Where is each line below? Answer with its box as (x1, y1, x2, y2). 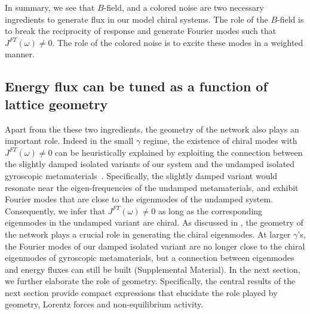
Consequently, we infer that (5, 204, 106, 217)
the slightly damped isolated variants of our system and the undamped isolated (5, 158, 295, 170)
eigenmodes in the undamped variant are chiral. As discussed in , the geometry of (5, 216, 303, 229)
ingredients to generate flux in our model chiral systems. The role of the (5, 13, 268, 25)
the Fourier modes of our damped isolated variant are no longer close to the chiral (5, 239, 305, 252)
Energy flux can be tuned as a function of (5, 77, 268, 96)
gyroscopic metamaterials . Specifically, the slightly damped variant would (5, 169, 278, 181)
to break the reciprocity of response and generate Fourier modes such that (5, 24, 277, 37)
